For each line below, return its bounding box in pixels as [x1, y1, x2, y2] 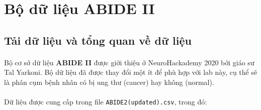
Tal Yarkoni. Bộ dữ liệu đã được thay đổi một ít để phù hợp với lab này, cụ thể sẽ [4, 67, 257, 77]
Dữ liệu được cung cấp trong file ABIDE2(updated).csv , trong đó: [4, 96, 207, 107]
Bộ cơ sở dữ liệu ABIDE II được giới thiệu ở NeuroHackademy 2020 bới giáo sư [4, 57, 254, 67]
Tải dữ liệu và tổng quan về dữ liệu [4, 32, 192, 48]
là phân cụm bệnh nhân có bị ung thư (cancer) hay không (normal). [4, 76, 214, 87]
